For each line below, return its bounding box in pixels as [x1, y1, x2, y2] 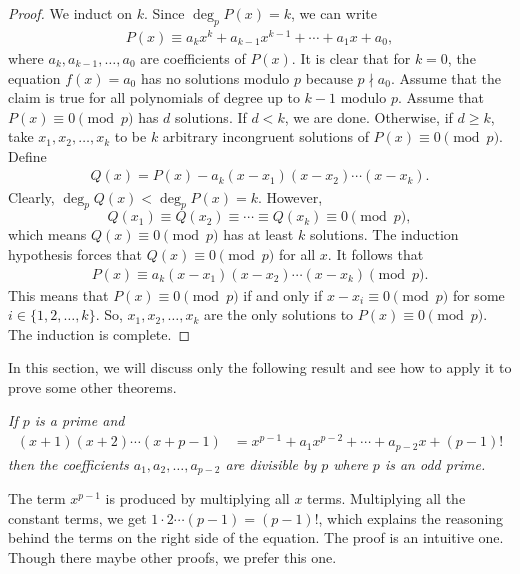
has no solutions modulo [140, 67, 290, 88]
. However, [257, 186, 323, 207]
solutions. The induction [309, 224, 459, 245]
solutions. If [175, 106, 247, 127]
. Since [143, 3, 185, 23]
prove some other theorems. [8, 376, 177, 397]
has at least [223, 224, 294, 245]
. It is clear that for [291, 47, 411, 68]
